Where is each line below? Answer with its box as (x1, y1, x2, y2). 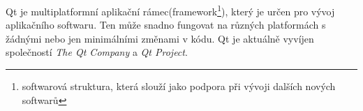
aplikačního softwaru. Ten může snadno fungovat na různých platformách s (6, 17, 326, 32)
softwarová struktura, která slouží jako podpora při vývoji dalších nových (22, 79, 336, 94)
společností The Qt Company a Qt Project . (6, 45, 188, 59)
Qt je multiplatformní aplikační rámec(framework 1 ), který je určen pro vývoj (6, 2, 335, 18)
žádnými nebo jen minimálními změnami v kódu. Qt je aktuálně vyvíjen (6, 31, 314, 45)
